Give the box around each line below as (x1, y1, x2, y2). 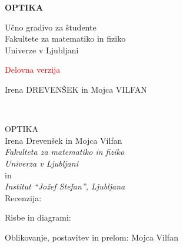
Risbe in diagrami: (5, 211, 71, 224)
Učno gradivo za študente (5, 21, 97, 33)
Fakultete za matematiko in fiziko (5, 32, 126, 45)
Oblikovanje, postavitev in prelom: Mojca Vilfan (5, 231, 178, 243)
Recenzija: (5, 191, 42, 204)
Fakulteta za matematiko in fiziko (5, 146, 125, 158)
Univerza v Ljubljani (5, 157, 78, 169)
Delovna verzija (5, 63, 61, 76)
